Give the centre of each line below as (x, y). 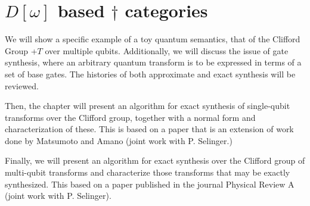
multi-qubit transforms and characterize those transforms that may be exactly (148, 172)
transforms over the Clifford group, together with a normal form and (130, 117)
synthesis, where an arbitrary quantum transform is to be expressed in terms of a (153, 62)
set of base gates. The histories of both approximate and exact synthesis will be (150, 74)
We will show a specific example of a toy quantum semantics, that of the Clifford (153, 39)
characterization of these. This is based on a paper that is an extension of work (149, 129)
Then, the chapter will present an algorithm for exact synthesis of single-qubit (148, 106)
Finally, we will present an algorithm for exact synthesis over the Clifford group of (155, 160)
